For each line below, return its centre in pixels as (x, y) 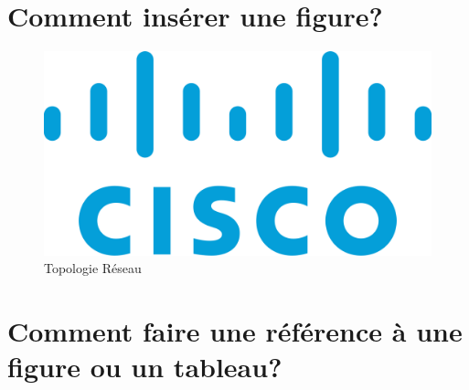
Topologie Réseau (93, 268)
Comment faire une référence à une (235, 331)
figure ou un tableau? (145, 367)
